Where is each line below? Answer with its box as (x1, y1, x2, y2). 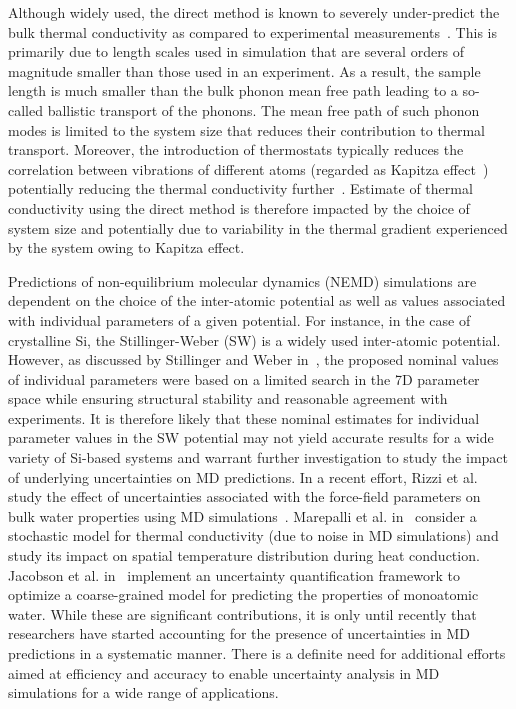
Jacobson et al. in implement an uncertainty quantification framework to (8, 564, 460, 585)
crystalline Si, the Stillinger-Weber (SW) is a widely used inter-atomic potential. (8, 329, 501, 350)
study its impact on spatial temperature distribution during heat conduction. (8, 545, 480, 566)
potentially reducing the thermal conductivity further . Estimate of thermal (8, 178, 473, 199)
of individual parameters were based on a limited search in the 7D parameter (8, 368, 480, 389)
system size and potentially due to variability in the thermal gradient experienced (8, 217, 508, 238)
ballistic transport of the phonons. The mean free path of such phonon (47, 99, 480, 120)
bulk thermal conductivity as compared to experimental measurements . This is (8, 21, 497, 42)
